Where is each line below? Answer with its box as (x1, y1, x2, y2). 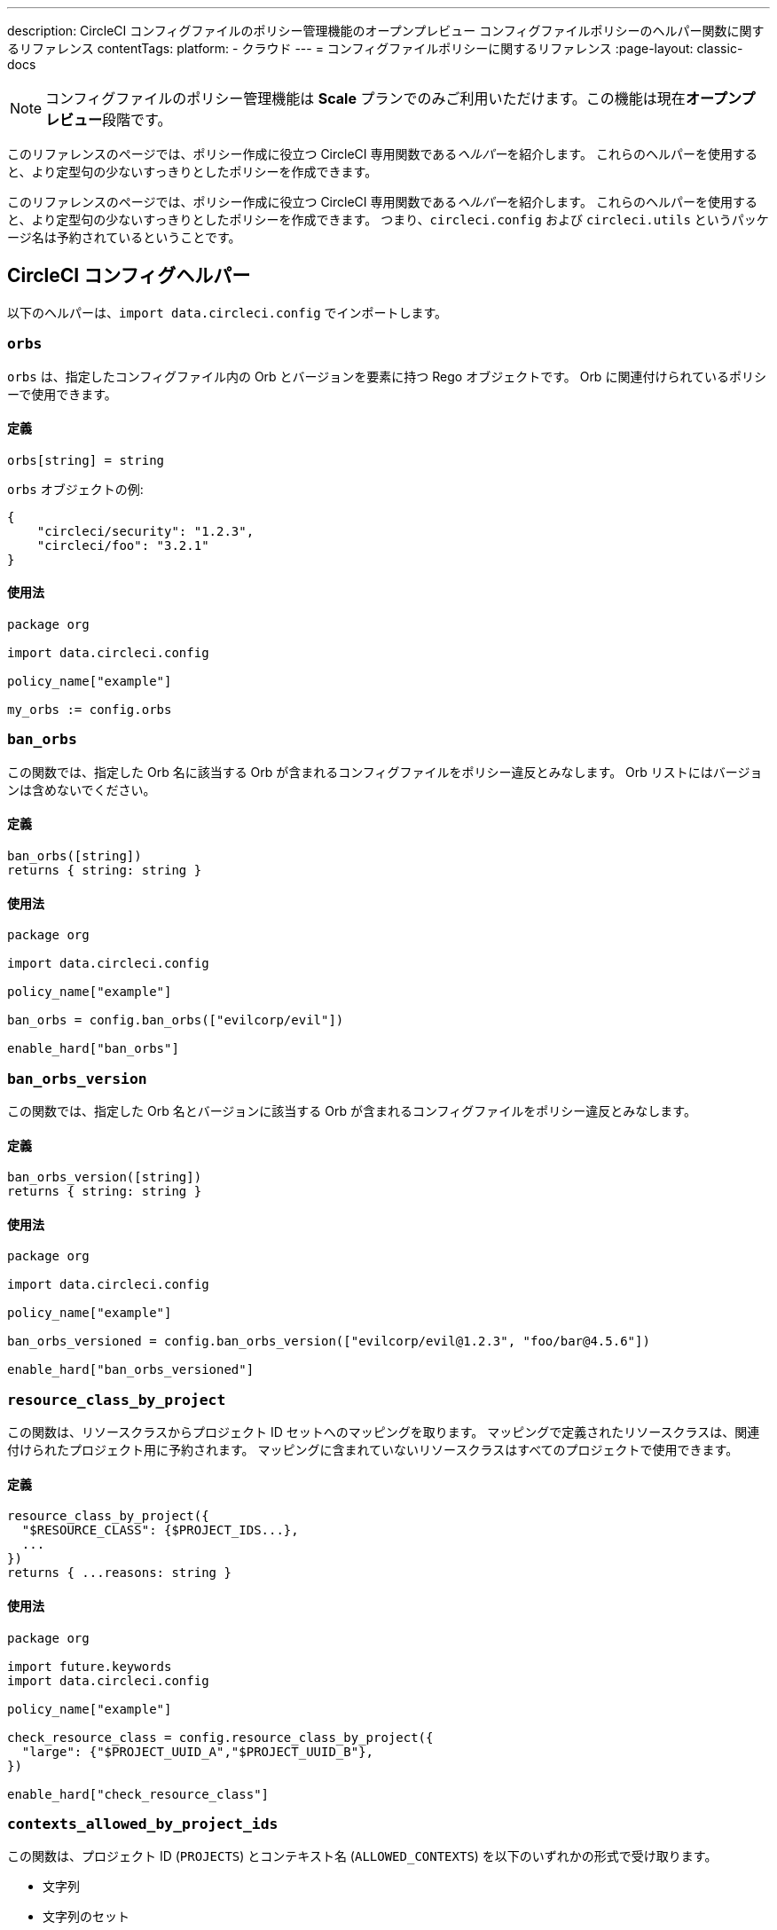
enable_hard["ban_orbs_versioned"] (7, 1362, 255, 1377)
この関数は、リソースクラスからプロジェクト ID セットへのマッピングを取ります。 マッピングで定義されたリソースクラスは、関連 (7, 1424, 760, 1440)
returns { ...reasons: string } (7, 1565, 232, 1581)
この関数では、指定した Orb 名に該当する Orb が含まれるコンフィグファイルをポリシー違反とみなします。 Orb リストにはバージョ (7, 764, 763, 780)
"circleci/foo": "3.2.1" (36, 537, 209, 553)
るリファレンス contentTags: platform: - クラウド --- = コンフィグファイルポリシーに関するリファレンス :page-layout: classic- (7, 41, 743, 56)
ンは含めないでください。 (7, 781, 156, 797)
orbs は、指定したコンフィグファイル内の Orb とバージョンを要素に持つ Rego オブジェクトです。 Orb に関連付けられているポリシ (7, 368, 766, 384)
